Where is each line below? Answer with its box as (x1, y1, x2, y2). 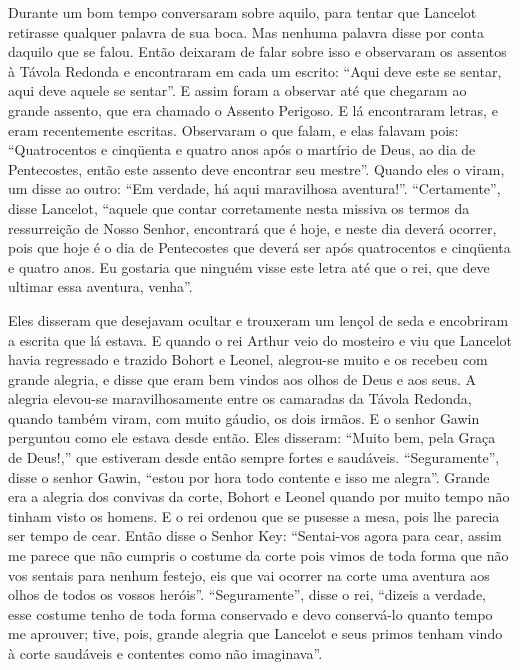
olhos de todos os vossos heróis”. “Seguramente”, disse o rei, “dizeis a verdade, (8, 584, 487, 605)
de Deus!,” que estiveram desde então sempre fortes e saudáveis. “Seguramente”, (8, 447, 500, 468)
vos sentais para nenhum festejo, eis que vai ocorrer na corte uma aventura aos (8, 564, 490, 585)
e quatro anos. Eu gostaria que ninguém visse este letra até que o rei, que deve (8, 256, 490, 277)
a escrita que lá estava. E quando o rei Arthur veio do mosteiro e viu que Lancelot (8, 329, 512, 350)
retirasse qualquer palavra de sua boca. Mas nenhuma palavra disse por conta (8, 21, 484, 42)
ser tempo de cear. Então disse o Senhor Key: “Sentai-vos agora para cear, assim (8, 525, 502, 546)
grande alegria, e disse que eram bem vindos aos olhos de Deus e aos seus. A (8, 368, 476, 389)
